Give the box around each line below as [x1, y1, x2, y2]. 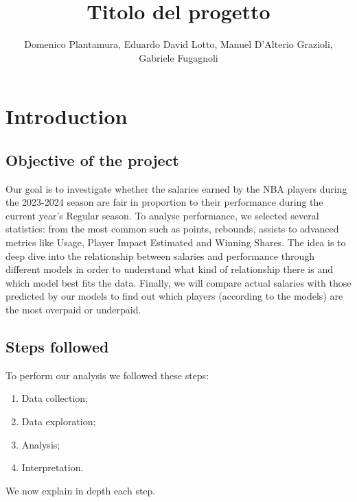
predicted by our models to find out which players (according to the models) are [5, 289, 343, 303]
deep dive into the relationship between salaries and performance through [5, 248, 315, 263]
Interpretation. [21, 460, 84, 475]
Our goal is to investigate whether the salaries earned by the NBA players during [5, 181, 347, 195]
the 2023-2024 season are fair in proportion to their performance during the [5, 195, 323, 209]
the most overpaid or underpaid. [5, 302, 141, 317]
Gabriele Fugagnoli [139, 50, 218, 64]
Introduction [5, 102, 128, 130]
